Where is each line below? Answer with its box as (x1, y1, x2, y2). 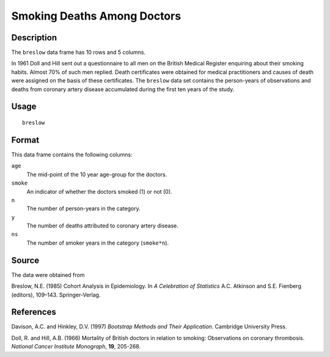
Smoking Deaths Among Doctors (11, 9, 182, 23)
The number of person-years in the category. (26, 205, 141, 212)
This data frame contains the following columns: (11, 150, 133, 158)
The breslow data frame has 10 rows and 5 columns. (11, 49, 146, 56)
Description (11, 32, 57, 43)
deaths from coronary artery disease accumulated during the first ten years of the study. (11, 86, 235, 93)
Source (11, 255, 40, 265)
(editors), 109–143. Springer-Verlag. (11, 291, 101, 298)
